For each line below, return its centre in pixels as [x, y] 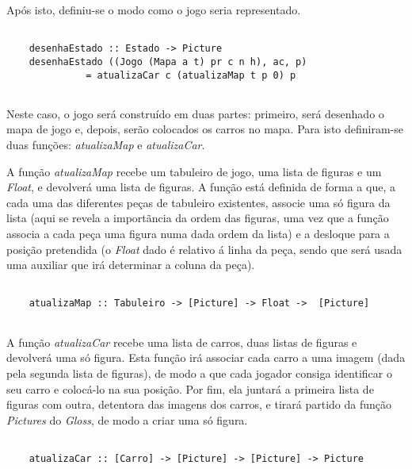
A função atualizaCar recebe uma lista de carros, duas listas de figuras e [182, 342]
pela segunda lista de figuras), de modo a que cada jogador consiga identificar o [199, 373]
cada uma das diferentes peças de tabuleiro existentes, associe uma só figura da [198, 202]
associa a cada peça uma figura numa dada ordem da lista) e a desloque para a [198, 234]
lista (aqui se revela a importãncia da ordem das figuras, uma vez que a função [198, 218]
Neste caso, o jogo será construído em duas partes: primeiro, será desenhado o [195, 113]
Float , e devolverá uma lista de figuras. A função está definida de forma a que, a [201, 187]
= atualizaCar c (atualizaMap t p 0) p [191, 75]
